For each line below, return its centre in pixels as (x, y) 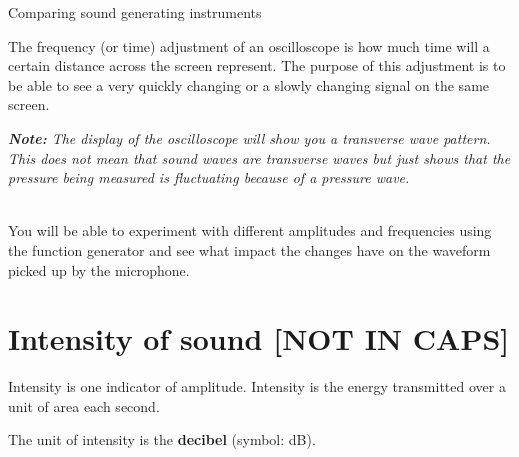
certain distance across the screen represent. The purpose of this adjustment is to (257, 65)
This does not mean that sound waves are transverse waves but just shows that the (259, 157)
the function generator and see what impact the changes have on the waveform (249, 249)
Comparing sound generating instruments (135, 12)
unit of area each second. (84, 405)
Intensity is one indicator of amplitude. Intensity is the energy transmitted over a (257, 386)
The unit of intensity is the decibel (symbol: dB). (162, 439)
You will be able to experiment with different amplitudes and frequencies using (250, 230)
